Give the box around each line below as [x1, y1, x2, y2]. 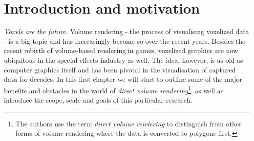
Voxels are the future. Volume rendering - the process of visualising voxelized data [4, 26, 249, 36]
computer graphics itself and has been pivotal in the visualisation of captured [4, 64, 236, 74]
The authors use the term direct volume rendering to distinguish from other [15, 118, 242, 128]
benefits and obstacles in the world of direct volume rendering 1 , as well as [4, 84, 224, 95]
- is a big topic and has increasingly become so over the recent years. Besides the [4, 35, 246, 46]
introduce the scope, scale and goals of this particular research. [4, 94, 192, 105]
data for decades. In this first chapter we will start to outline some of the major [4, 74, 242, 84]
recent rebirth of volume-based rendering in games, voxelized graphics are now [4, 45, 238, 55]
